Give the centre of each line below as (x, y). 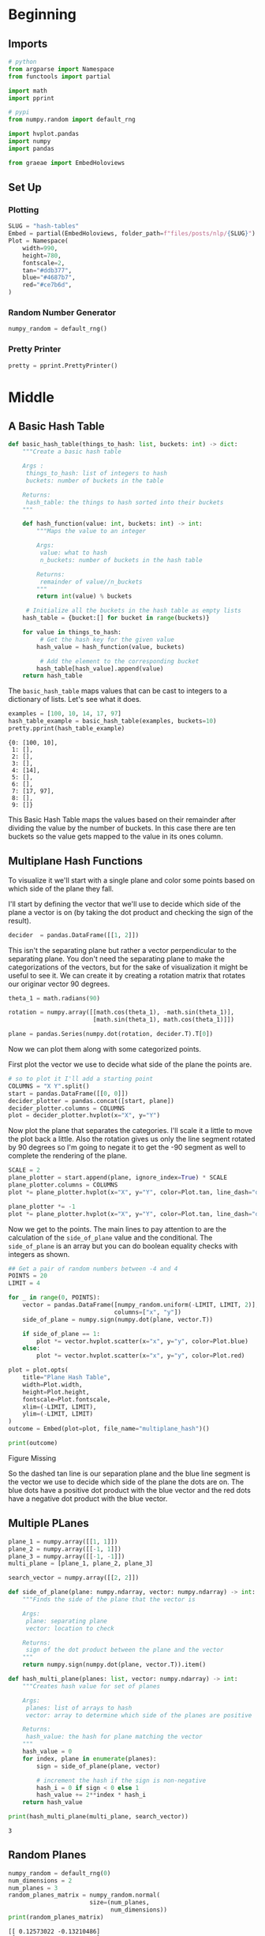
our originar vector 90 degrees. (59, 984)
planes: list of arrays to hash (79, 1708)
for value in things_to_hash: (72, 632)
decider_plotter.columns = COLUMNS (67, 1108)
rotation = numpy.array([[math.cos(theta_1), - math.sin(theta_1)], (121, 1012)
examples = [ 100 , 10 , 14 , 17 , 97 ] (65, 714)
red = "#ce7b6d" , (47, 285)
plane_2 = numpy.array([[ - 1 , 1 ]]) (65, 1549)
